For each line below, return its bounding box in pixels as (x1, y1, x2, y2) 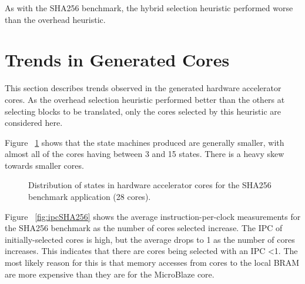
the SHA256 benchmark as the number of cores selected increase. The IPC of (5, 222, 283, 234)
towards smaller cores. (5, 159, 84, 171)
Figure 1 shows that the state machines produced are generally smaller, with (5, 136, 284, 148)
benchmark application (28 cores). (28, 191, 151, 203)
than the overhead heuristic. (5, 13, 106, 25)
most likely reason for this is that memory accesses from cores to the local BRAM (5, 256, 300, 269)
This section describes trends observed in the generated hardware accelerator (5, 82, 281, 94)
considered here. (5, 116, 63, 129)
